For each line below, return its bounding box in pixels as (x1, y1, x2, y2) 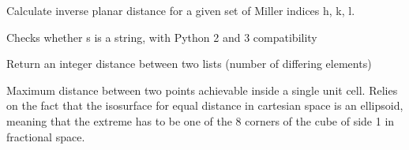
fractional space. (6, 128, 85, 144)
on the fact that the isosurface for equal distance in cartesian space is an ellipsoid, (6, 97, 403, 114)
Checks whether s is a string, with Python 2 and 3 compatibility (6, 28, 317, 45)
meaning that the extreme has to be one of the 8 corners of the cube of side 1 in (6, 112, 395, 129)
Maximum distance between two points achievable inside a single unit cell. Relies (6, 81, 398, 98)
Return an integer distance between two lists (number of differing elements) (6, 55, 372, 72)
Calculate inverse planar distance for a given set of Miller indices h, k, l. (6, 2, 355, 18)
